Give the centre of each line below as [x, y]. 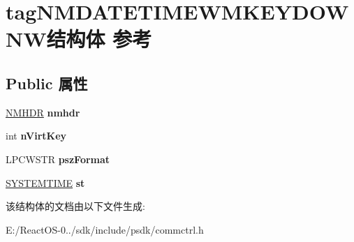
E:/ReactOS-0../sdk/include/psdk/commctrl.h [105, 229]
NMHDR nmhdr [43, 112]
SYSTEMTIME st [45, 182]
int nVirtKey [36, 136]
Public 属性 [47, 83]
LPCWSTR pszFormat [58, 159]
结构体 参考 [99, 39]
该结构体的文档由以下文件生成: [75, 206]
